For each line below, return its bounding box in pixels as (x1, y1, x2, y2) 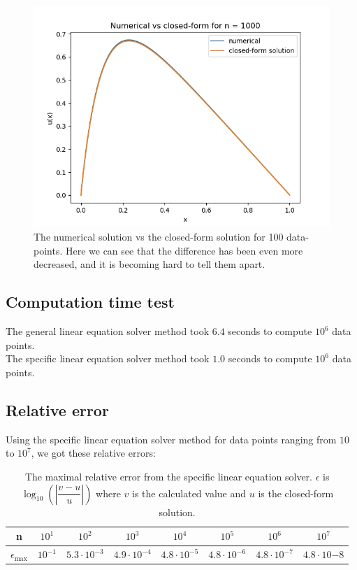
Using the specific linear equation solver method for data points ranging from (6, 432, 337, 446)
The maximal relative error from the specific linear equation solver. (24, 469, 312, 484)
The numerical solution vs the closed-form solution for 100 (34, 229, 284, 244)
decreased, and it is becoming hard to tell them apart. (34, 257, 265, 271)
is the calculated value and (132, 485, 247, 500)
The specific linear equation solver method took (6, 351, 210, 366)
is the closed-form (258, 485, 334, 500)
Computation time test (6, 291, 175, 313)
